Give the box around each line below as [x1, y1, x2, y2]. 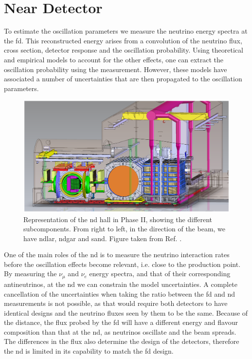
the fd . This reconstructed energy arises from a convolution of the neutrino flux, [4, 35, 242, 45]
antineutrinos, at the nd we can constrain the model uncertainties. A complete [4, 279, 237, 289]
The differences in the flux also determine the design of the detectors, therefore [4, 336, 239, 346]
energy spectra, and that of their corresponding [89, 268, 231, 279]
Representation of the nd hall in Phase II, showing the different [23, 214, 213, 224]
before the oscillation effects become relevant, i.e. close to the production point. [4, 259, 241, 269]
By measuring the [4, 268, 57, 279]
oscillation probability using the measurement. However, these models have [4, 64, 227, 74]
